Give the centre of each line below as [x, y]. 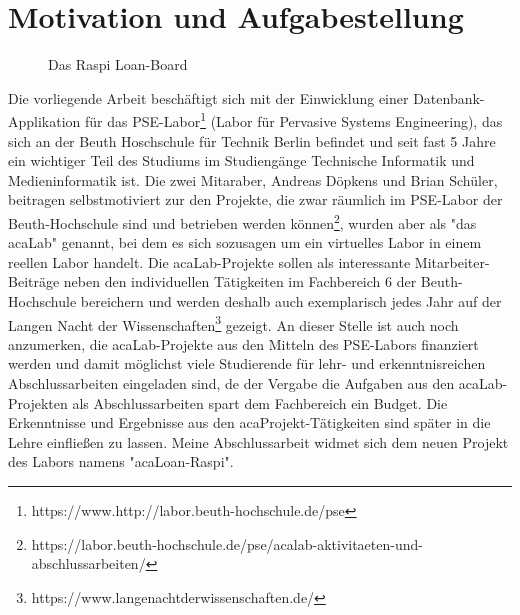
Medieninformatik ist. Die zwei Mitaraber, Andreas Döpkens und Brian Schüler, [253, 179]
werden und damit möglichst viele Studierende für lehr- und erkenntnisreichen [247, 363]
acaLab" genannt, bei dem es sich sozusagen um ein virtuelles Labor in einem [245, 242]
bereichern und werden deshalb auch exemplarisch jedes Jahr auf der [291, 300]
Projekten [38, 402]
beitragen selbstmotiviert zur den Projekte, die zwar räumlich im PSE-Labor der [255, 199]
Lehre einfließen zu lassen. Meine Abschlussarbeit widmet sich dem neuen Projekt [258, 441]
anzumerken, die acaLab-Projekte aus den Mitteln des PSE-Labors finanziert [243, 343]
